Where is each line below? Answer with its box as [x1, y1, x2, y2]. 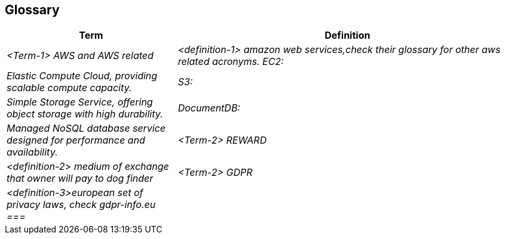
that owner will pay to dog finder [7, 172, 154, 185]
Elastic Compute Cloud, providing [7, 70, 158, 82]
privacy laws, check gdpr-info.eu [7, 198, 156, 211]
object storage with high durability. [7, 108, 163, 120]
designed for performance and [7, 134, 145, 147]
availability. [7, 146, 58, 159]
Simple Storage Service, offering [7, 96, 153, 108]
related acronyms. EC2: [177, 55, 284, 68]
